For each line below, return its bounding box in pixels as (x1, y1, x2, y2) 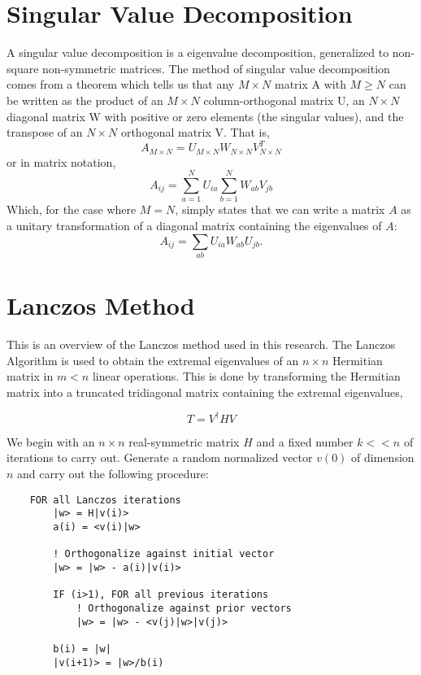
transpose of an (7, 124, 83, 141)
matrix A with (275, 76, 346, 93)
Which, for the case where (7, 201, 137, 218)
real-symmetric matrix (128, 433, 240, 450)
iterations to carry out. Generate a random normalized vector (7, 449, 313, 466)
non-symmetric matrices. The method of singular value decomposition (42, 59, 390, 76)
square (7, 59, 39, 76)
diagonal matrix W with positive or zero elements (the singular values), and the (7, 107, 404, 124)
